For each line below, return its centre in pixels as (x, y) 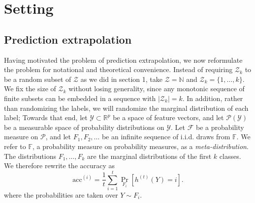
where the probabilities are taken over (61, 194)
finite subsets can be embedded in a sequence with (80, 98)
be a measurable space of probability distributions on (84, 127)
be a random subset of (38, 79)
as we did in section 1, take (121, 79)
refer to (15, 146)
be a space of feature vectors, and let (168, 117)
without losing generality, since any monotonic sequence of (157, 89)
